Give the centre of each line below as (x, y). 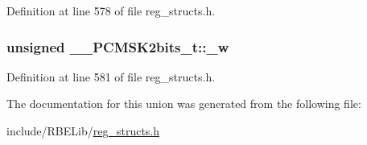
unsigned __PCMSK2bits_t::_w (118, 46)
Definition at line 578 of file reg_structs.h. (111, 10)
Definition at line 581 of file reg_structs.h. (111, 76)
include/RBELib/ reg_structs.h (83, 130)
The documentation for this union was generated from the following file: (184, 104)
